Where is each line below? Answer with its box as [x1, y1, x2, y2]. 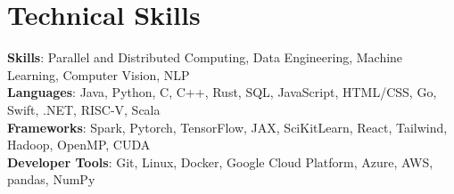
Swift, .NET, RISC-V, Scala [7, 100, 161, 118]
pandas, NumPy [7, 170, 95, 189]
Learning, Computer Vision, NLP [7, 65, 190, 84]
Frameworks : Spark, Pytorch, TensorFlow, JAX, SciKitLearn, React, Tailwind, [7, 117, 448, 136]
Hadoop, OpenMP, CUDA [7, 135, 151, 154]
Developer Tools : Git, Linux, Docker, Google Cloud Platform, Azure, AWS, [7, 152, 433, 171]
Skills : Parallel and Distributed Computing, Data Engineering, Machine [7, 48, 403, 67]
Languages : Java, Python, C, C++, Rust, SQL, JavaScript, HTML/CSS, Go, [7, 83, 437, 101]
